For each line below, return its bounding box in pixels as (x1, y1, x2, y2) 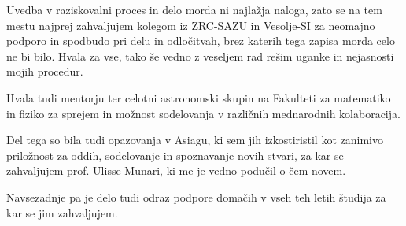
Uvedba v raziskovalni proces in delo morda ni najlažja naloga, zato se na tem (6, 2, 382, 17)
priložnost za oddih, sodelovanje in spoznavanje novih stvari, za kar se (6, 146, 344, 163)
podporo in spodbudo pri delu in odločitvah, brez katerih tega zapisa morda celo (6, 32, 395, 49)
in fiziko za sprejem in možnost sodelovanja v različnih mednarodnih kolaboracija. (6, 105, 400, 121)
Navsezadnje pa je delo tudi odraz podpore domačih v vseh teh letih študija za (6, 188, 386, 205)
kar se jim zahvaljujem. (6, 204, 118, 220)
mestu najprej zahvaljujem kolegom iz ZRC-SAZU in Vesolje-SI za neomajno (6, 17, 375, 33)
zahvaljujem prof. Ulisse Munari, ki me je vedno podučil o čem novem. (6, 162, 346, 179)
